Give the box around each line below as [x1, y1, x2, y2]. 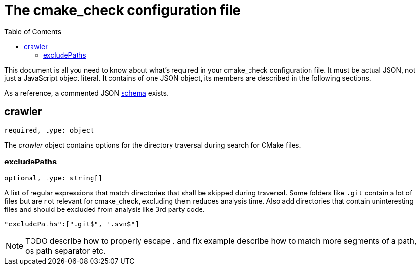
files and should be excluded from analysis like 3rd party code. [4, 205, 205, 214]
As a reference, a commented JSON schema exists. [4, 89, 169, 97]
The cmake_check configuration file [4, 2, 241, 18]
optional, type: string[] [4, 174, 103, 182]
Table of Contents [4, 27, 62, 36]
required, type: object [4, 126, 94, 134]
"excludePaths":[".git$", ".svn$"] [4, 220, 140, 228]
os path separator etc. [25, 246, 106, 256]
